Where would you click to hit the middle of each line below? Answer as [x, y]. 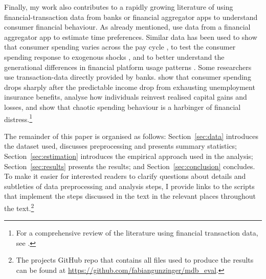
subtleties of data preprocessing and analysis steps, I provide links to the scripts [129, 186]
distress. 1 [18, 118]
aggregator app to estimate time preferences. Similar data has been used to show [131, 37]
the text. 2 [19, 207]
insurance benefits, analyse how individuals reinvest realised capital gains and [126, 97]
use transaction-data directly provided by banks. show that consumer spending [128, 77]
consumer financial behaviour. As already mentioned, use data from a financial [127, 27]
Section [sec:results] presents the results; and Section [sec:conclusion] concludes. [130, 166]
